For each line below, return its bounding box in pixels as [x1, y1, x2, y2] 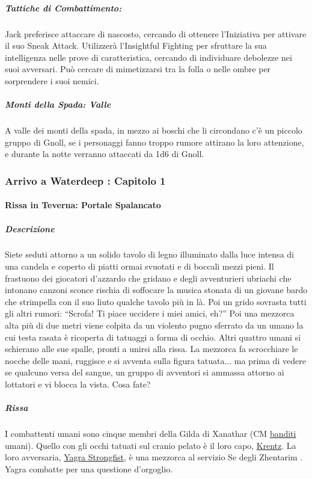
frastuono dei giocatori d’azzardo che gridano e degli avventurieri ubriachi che [5, 271, 292, 284]
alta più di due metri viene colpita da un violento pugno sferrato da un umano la [5, 319, 304, 332]
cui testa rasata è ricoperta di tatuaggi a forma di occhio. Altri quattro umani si [5, 330, 301, 343]
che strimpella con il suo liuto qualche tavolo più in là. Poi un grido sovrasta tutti [5, 295, 307, 307]
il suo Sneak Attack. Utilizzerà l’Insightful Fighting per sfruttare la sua [5, 39, 267, 52]
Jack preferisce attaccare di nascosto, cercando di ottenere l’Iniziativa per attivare [5, 27, 307, 40]
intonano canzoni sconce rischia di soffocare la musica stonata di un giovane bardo [5, 283, 308, 296]
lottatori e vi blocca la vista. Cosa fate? [5, 378, 151, 390]
